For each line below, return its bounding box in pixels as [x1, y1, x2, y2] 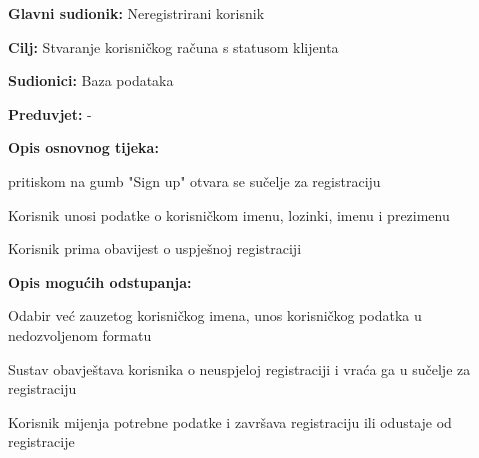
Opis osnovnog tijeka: [8, 137, 159, 158]
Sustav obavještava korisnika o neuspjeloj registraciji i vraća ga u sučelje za [8, 358, 471, 379]
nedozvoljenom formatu [8, 324, 152, 345]
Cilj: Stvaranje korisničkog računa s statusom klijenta [8, 36, 339, 57]
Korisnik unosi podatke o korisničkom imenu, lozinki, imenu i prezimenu [8, 204, 450, 225]
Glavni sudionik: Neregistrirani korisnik [8, 3, 265, 23]
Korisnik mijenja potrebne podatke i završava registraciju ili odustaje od [8, 411, 452, 432]
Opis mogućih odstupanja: [8, 271, 192, 292]
